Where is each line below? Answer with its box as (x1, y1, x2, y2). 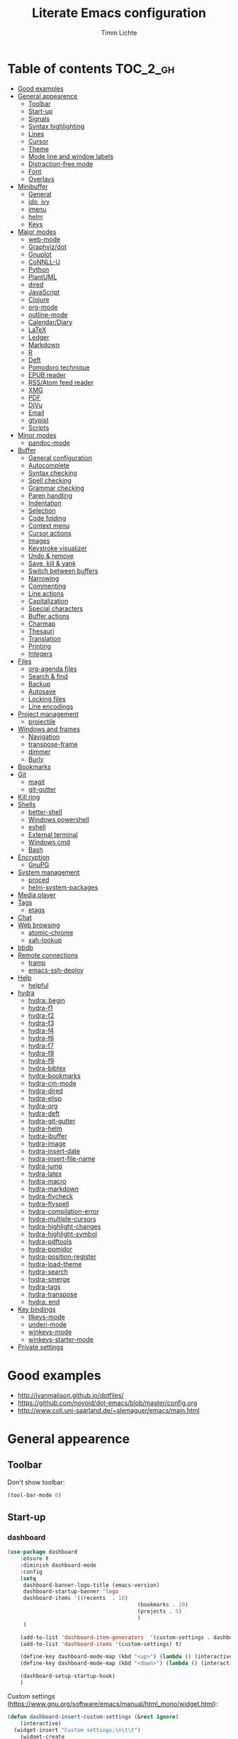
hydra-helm (28, 1124, 62, 1133)
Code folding (28, 513, 67, 522)
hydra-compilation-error (28, 1207, 99, 1216)
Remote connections (17, 950, 79, 959)
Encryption (17, 852, 50, 861)
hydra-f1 (28, 1004, 53, 1012)
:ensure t (20, 1555, 50, 1562)
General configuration (28, 453, 92, 462)
